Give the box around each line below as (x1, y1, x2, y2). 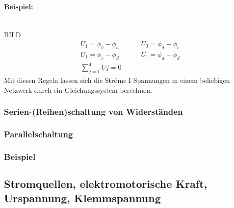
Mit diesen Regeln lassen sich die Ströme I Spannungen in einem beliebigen (4, 75, 230, 85)
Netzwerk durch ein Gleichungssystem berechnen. (4, 84, 152, 95)
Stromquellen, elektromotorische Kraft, (4, 176, 208, 191)
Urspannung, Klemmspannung (4, 190, 161, 206)
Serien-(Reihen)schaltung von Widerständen (4, 105, 183, 118)
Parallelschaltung (4, 128, 73, 140)
